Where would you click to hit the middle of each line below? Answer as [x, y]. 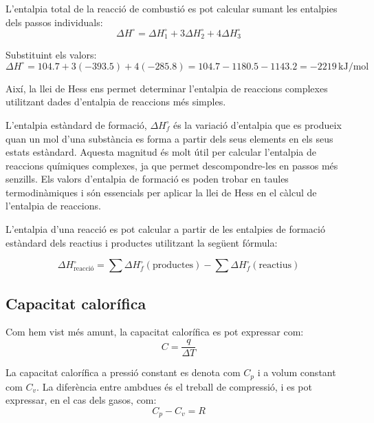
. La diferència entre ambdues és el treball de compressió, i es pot [174, 386]
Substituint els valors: [51, 55]
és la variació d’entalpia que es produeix [257, 124]
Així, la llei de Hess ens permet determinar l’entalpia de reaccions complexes [167, 88]
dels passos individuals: [54, 22]
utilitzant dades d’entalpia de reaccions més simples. [116, 102]
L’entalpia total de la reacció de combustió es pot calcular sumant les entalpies [172, 8]
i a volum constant [297, 372]
